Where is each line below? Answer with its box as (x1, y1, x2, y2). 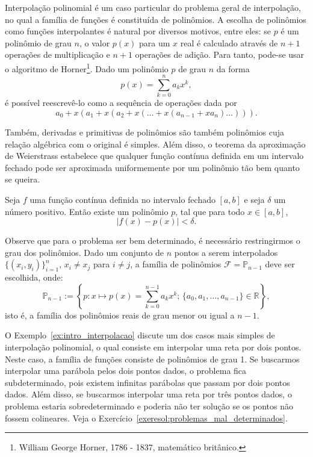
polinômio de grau (5, 36, 72, 49)
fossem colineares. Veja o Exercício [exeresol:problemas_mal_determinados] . (5, 411, 288, 424)
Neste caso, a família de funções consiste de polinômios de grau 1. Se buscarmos (5, 352, 300, 365)
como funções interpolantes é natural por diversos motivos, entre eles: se (5, 25, 271, 37)
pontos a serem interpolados (174, 246, 278, 258)
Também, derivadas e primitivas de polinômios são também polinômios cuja (5, 125, 285, 138)
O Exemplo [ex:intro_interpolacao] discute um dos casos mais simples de (5, 329, 275, 341)
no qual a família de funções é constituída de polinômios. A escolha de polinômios (5, 13, 306, 25)
